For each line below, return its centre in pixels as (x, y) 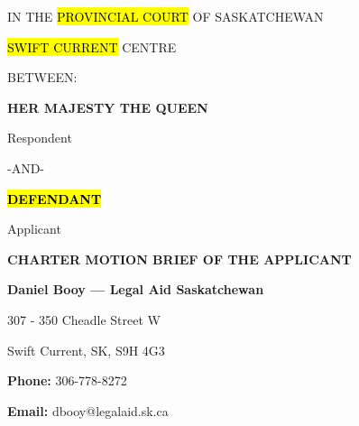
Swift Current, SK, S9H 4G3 (86, 350)
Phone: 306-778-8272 (67, 380)
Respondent (40, 138)
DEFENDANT (55, 198)
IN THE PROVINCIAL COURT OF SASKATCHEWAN (166, 16)
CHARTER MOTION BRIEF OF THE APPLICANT (179, 259)
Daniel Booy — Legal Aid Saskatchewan (136, 289)
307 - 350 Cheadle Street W (84, 319)
